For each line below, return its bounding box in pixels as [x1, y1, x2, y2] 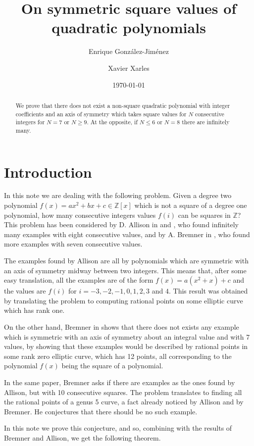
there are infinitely [182, 118, 230, 126]
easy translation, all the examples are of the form [4, 275, 153, 285]
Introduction [4, 161, 92, 182]
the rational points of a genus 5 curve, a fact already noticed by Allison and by [4, 396, 244, 407]
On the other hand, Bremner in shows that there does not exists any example [4, 321, 239, 332]
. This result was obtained [168, 286, 248, 296]
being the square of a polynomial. [61, 360, 163, 371]
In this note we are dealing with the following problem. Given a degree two [4, 190, 232, 200]
